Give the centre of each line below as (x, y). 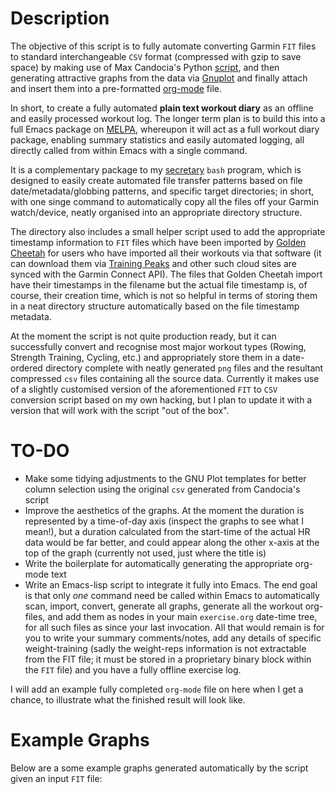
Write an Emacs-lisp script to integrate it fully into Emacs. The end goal (171, 584)
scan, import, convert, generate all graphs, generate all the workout (163, 606)
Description (60, 18)
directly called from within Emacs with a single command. (129, 150)
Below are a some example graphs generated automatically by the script (159, 768)
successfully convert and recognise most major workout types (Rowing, (158, 346)
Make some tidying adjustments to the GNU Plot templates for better (165, 478)
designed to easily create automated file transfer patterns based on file (156, 180)
